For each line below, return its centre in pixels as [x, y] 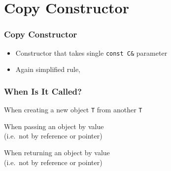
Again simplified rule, [48, 69]
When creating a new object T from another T [73, 110]
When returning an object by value [57, 152]
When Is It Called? [43, 91]
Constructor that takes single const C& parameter [91, 52]
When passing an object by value [54, 126]
